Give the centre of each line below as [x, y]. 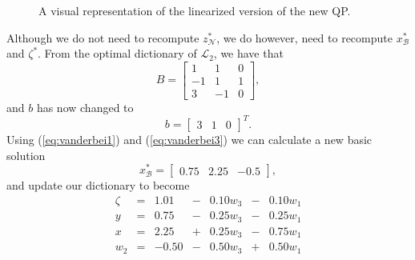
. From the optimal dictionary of [117, 53]
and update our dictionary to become [98, 185]
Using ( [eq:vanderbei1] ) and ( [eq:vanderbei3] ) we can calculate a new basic [189, 139]
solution [26, 155]
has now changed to [85, 107]
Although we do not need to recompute [103, 37]
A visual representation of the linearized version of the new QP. [195, 10]
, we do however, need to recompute [304, 37]
